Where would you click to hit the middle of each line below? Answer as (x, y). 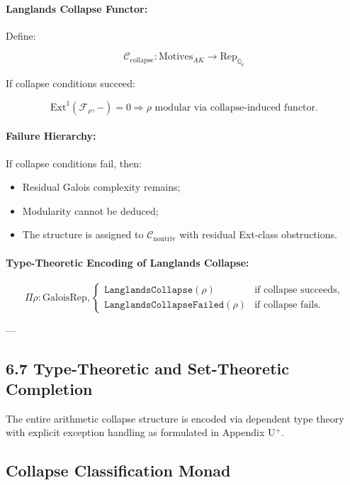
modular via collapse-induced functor (235, 107)
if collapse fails (286, 305)
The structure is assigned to (83, 234)
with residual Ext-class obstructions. (258, 234)
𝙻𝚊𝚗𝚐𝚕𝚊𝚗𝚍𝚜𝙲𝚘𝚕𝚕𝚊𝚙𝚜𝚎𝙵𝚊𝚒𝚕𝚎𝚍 (164, 305)
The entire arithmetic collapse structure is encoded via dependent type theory (175, 418)
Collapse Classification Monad (118, 470)
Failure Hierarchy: (51, 136)
